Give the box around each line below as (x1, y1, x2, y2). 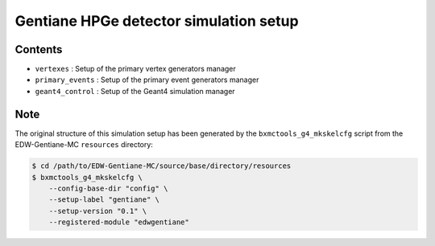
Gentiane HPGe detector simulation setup (14, 12, 299, 30)
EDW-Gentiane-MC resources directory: (14, 140, 153, 150)
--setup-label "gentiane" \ (48, 195, 160, 204)
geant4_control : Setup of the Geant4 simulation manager (35, 86, 235, 96)
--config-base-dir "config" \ (48, 183, 168, 193)
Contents (14, 43, 63, 56)
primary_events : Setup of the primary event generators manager (35, 75, 259, 84)
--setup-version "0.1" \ (48, 206, 147, 215)
